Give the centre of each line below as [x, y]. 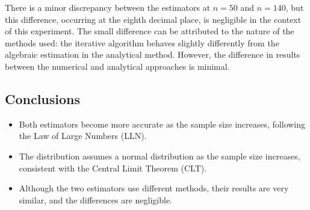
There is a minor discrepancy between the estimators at [108, 7]
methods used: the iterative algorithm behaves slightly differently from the [142, 42]
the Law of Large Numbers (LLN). [83, 136]
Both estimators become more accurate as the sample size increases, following [162, 124]
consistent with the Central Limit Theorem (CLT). [113, 168]
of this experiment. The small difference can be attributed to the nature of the [150, 31]
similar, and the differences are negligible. [96, 199]
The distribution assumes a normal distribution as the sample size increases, [160, 156]
